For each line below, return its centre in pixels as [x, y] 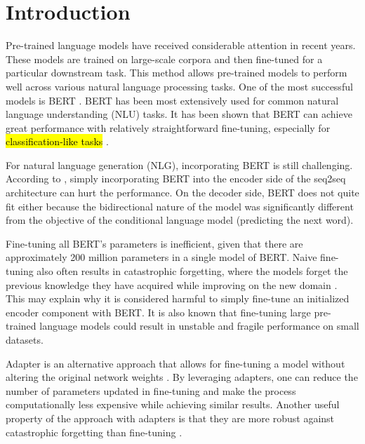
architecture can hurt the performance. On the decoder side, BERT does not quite [182, 193]
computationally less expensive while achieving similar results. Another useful [173, 404]
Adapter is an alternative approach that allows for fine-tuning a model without [175, 363]
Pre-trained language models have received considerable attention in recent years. [181, 45]
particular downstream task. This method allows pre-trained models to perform [177, 73]
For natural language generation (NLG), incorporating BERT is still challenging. [179, 164]
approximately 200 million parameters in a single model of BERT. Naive [161, 257]
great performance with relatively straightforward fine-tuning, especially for [168, 127]
